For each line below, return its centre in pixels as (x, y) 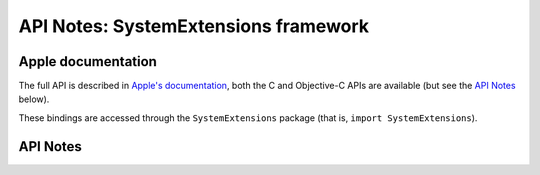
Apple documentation (87, 61)
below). (34, 99)
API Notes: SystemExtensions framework (194, 26)
